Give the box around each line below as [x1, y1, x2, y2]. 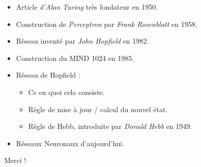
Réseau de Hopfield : [16, 70, 80, 80]
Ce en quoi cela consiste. [28, 86, 105, 97]
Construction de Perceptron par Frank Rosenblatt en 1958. [16, 18, 197, 29]
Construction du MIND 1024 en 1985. [16, 52, 134, 63]
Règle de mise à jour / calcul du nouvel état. [28, 104, 168, 114]
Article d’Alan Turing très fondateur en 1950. [16, 2, 158, 12]
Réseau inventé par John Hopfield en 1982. [16, 36, 149, 46]
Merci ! [4, 155, 26, 165]
